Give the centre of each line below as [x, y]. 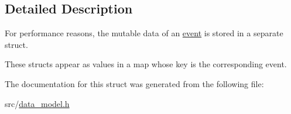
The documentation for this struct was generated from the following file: [134, 83]
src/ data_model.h [37, 103]
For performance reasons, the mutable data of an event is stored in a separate [144, 33]
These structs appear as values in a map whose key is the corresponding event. [146, 64]
